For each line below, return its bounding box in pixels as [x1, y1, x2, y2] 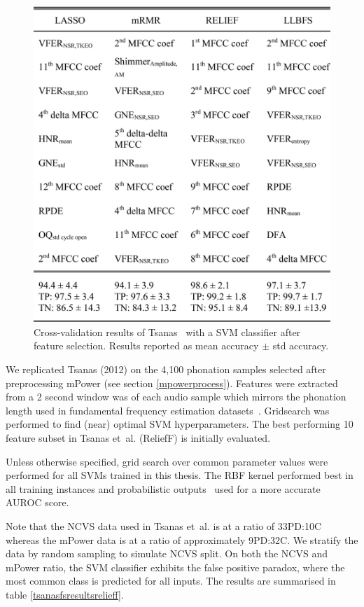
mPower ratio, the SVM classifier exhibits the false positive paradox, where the [6, 559, 345, 574]
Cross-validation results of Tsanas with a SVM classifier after [34, 324, 301, 339]
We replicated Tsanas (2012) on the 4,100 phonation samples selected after [6, 362, 326, 377]
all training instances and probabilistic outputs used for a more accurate [6, 481, 321, 496]
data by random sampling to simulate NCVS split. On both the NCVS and [6, 546, 328, 561]
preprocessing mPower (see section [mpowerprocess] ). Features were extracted [6, 375, 338, 390]
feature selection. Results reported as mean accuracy [34, 338, 259, 353]
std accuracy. [272, 338, 329, 353]
